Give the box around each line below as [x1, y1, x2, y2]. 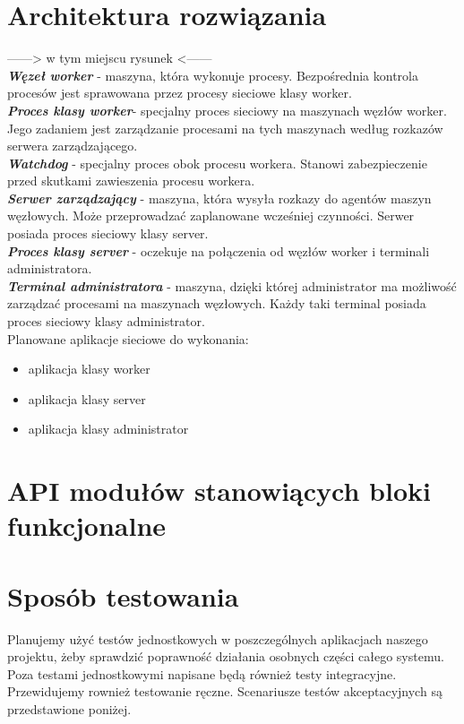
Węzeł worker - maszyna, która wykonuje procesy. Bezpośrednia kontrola [7, 65, 418, 84]
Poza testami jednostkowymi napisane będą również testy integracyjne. [7, 664, 397, 683]
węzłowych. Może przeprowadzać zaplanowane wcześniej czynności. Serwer [7, 206, 415, 225]
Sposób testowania [7, 577, 239, 614]
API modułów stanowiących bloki [7, 472, 431, 509]
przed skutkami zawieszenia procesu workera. [7, 171, 255, 190]
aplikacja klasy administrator [28, 419, 189, 438]
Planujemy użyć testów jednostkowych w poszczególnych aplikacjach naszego [7, 629, 428, 648]
